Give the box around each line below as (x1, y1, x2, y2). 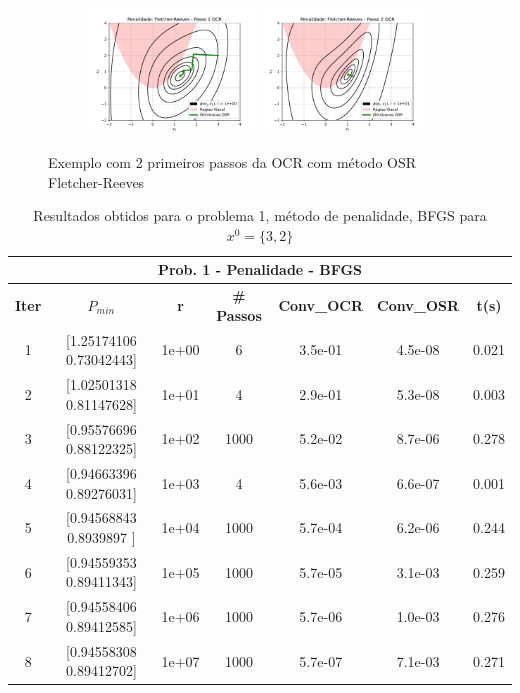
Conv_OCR (278, 295, 364, 316)
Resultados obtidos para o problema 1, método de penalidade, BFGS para (33, 205, 487, 226)
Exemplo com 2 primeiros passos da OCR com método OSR (48, 152, 417, 172)
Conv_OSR (377, 295, 460, 316)
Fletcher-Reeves (48, 171, 145, 192)
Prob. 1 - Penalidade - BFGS (157, 259, 363, 280)
